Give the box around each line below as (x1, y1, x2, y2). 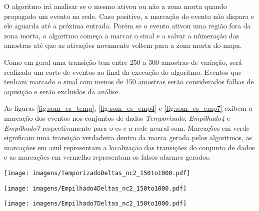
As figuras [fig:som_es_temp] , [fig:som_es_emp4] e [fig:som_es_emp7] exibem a (4, 103, 252, 113)
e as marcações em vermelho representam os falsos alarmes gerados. (4, 152, 211, 162)
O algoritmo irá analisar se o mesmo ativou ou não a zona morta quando (4, 1, 227, 11)
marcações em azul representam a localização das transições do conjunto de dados (4, 142, 255, 152)
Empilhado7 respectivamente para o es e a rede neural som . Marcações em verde (4, 122, 250, 133)
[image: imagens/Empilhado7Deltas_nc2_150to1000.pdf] (4, 200, 187, 208)
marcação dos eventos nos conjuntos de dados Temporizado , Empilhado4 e (4, 112, 230, 123)
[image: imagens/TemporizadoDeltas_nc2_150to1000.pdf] (4, 169, 190, 177)
